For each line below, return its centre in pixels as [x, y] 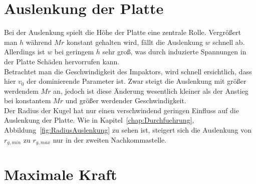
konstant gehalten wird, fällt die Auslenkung [135, 42]
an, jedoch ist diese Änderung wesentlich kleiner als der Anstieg [151, 91]
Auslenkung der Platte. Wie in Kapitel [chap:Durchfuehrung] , [99, 120]
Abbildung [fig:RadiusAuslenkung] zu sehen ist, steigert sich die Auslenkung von [128, 130]
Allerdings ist [25, 52]
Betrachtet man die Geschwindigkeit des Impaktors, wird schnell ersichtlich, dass [128, 71]
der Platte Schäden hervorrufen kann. [62, 61]
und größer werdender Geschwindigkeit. [126, 100]
